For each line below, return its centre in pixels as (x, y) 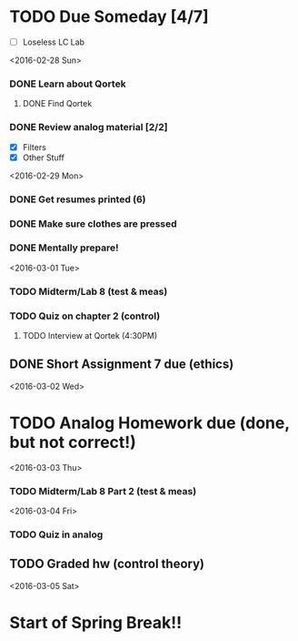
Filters (35, 147)
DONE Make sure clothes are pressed (93, 223)
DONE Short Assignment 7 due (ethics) (122, 365)
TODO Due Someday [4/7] (109, 17)
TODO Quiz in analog (56, 534)
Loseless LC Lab (53, 42)
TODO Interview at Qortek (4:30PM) (90, 336)
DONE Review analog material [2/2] (89, 127)
